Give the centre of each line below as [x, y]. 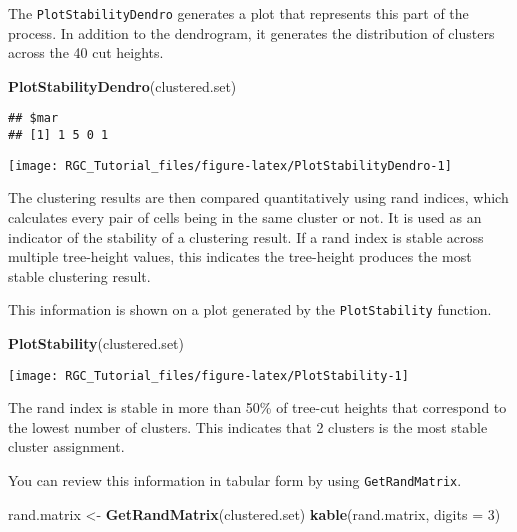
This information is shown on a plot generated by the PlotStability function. [250, 309]
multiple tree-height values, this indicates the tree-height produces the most [240, 256]
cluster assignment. [66, 446]
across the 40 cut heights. [86, 52]
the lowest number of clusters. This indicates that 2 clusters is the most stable [248, 426]
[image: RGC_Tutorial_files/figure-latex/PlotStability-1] [208, 375]
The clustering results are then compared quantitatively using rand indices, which [258, 197]
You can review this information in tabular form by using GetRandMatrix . [235, 480]
